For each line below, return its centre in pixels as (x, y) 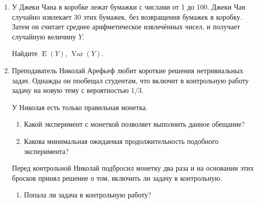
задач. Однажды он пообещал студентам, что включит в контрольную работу (130, 80)
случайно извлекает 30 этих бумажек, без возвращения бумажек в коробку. (127, 16)
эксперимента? (46, 151)
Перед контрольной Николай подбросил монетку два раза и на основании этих (133, 168)
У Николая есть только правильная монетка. (80, 107)
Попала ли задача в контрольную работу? (88, 195)
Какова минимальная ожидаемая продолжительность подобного (121, 141)
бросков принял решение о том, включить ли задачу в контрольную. (117, 177)
